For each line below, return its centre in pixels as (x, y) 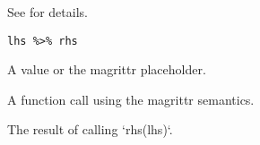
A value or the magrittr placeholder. (107, 69)
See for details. (48, 12)
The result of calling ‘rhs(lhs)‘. (90, 129)
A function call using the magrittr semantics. (131, 99)
